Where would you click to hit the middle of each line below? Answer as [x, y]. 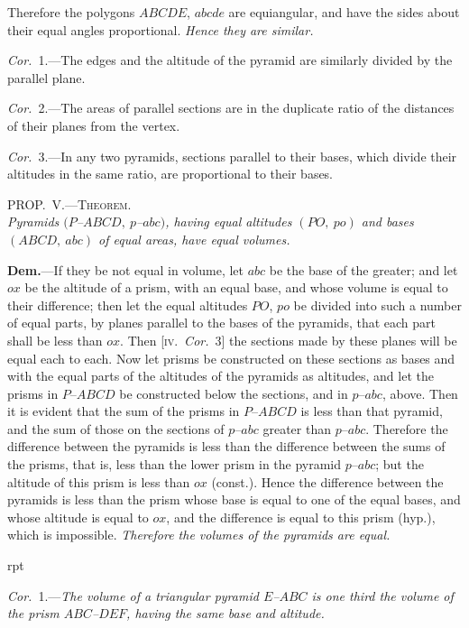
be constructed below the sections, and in [234, 393]
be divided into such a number [377, 305]
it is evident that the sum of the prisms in [124, 411]
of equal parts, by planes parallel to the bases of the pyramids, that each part [221, 323]
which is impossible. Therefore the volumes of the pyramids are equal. [199, 535]
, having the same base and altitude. [225, 613]
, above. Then [420, 393]
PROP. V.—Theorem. [69, 203]
